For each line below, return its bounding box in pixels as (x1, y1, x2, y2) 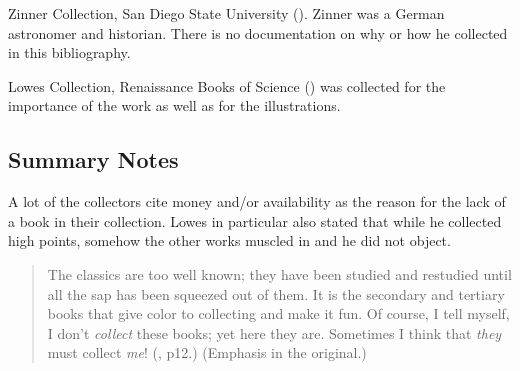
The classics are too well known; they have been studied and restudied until (47, 263, 512, 284)
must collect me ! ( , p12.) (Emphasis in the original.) (47, 342, 367, 363)
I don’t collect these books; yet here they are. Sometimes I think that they (47, 322, 502, 343)
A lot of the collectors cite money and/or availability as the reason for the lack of (8, 191, 506, 212)
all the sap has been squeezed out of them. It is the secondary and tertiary (47, 283, 505, 304)
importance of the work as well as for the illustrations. (8, 95, 341, 116)
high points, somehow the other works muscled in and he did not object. (8, 230, 451, 251)
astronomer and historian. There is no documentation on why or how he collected (8, 22, 508, 43)
